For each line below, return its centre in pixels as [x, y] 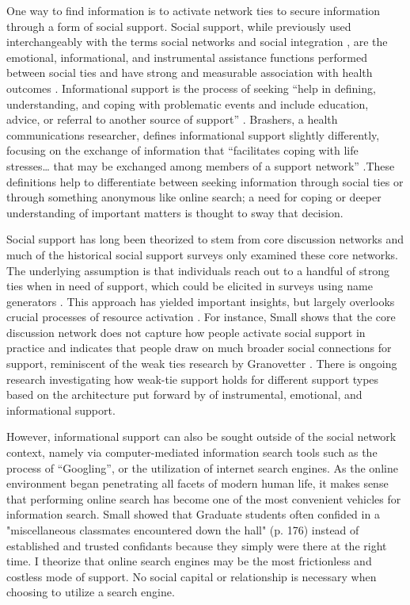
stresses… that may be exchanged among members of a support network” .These [201, 165]
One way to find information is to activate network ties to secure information [194, 10]
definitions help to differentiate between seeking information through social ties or [205, 181]
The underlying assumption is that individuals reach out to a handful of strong [198, 270]
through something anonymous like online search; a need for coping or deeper [194, 197]
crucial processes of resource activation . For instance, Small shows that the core [201, 317]
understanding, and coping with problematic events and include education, [188, 103]
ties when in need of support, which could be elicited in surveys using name [190, 286]
